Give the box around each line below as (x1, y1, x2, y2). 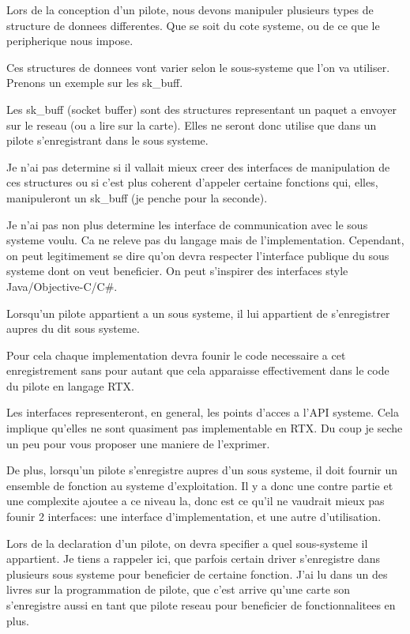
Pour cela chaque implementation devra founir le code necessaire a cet (6, 346, 346, 363)
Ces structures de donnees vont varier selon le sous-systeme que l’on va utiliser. (6, 58, 390, 75)
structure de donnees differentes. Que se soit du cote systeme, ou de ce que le (6, 17, 380, 33)
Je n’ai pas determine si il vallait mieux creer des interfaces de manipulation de (6, 158, 390, 175)
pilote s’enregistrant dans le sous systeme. (6, 132, 209, 149)
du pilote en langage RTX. (6, 377, 134, 394)
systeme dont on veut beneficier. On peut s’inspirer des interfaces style (6, 262, 348, 279)
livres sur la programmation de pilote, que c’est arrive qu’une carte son (6, 581, 350, 598)
